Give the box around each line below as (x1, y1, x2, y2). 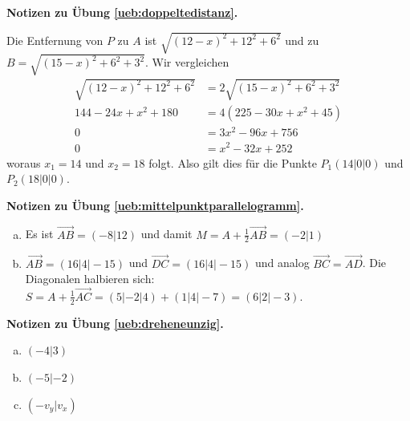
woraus (6, 154, 41, 171)
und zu (285, 31, 319, 48)
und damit (140, 225, 193, 242)
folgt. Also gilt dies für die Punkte (148, 154, 317, 171)
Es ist (25, 225, 54, 242)
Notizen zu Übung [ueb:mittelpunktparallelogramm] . (6, 196, 304, 213)
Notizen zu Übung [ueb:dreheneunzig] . (6, 314, 224, 331)
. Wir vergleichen (145, 54, 229, 71)
